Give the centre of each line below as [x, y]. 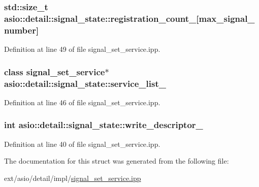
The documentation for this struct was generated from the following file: [117, 161]
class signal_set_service [55, 71]
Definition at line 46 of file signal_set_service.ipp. [82, 102]
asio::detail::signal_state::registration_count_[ [102, 18]
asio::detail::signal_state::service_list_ [85, 83]
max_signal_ [227, 18]
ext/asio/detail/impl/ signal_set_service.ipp [73, 178]
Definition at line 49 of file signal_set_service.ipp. [82, 49]
